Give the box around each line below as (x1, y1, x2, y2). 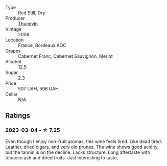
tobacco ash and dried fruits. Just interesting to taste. (5, 154, 118, 160)
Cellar (5, 91, 18, 97)
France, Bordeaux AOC (18, 42, 66, 48)
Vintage (5, 26, 22, 32)
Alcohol (5, 59, 21, 64)
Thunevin (18, 20, 38, 27)
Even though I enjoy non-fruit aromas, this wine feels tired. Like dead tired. (5, 138, 162, 145)
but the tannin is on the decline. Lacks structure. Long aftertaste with (5, 149, 151, 155)
